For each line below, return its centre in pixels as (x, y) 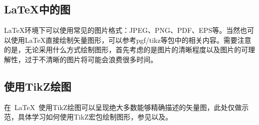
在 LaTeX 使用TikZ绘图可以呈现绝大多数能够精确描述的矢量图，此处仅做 (123, 107)
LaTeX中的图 (37, 9)
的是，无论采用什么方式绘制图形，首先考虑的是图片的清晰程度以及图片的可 (126, 50)
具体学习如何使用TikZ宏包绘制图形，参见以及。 (95, 117)
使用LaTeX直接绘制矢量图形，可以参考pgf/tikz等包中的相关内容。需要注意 (131, 40)
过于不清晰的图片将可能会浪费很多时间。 (91, 59)
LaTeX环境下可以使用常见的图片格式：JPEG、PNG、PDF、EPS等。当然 (122, 30)
